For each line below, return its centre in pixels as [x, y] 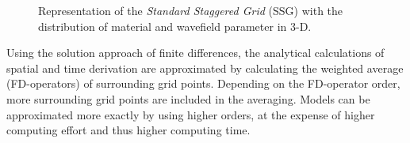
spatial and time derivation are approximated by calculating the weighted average [205, 68]
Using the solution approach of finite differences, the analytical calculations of [195, 53]
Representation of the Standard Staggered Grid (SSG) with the [191, 10]
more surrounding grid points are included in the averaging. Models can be [188, 98]
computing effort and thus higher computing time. [128, 130]
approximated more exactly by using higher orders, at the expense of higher [191, 114]
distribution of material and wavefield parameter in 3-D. [175, 26]
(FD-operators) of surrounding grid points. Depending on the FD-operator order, [203, 83]
